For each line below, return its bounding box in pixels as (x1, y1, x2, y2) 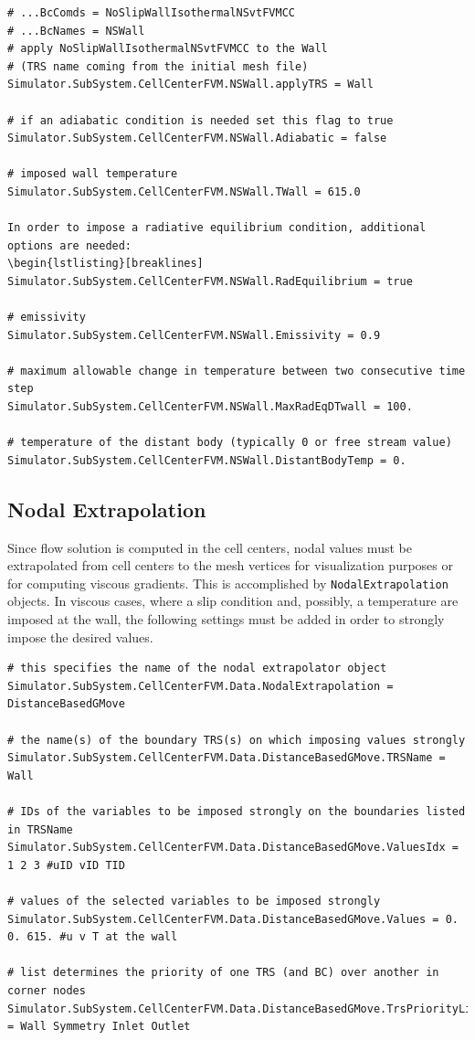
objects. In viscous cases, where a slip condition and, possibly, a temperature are (7, 591, 459, 610)
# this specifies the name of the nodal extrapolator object (7, 662, 387, 675)
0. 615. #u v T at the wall (7, 930, 178, 944)
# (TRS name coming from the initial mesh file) (7, 59, 309, 73)
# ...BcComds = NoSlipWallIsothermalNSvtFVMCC (7, 6, 295, 19)
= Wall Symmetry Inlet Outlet (7, 1020, 191, 1034)
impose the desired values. (7, 627, 153, 646)
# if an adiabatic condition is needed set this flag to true (7, 113, 394, 127)
